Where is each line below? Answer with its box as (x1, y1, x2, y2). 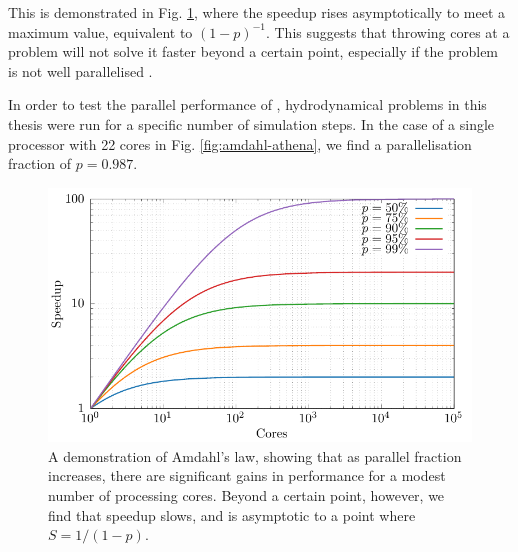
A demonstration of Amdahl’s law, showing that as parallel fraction (48, 445, 462, 466)
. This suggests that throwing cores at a (265, 21, 510, 42)
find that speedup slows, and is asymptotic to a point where (48, 504, 416, 525)
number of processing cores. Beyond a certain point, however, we (48, 484, 445, 505)
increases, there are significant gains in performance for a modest (48, 465, 446, 486)
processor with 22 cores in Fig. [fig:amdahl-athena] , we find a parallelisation (8, 133, 472, 154)
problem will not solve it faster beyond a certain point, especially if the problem (8, 41, 499, 62)
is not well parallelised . (8, 60, 153, 81)
